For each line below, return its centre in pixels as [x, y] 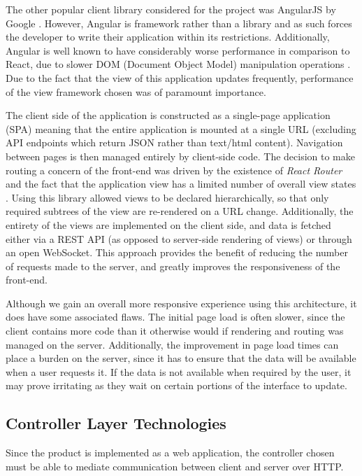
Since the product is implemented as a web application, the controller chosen [170, 453]
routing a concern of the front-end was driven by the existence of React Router [174, 170]
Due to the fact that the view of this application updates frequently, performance [180, 77]
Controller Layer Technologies [116, 423]
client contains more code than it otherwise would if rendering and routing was [175, 331]
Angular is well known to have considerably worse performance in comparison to [178, 50]
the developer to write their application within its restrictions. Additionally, [168, 37]
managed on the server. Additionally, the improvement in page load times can [172, 344]
